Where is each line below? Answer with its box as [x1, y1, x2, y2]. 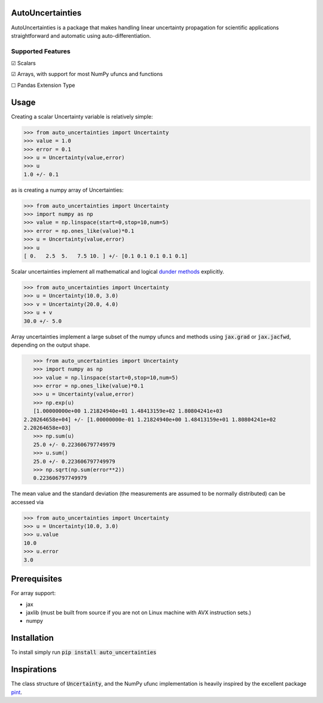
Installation [11, 633, 54, 643]
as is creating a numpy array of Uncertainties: [11, 186, 124, 193]
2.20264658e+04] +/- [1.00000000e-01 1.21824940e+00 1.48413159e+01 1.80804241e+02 [23, 416, 276, 423]
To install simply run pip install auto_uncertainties [11, 649, 157, 656]
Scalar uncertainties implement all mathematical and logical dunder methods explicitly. [11, 268, 224, 275]
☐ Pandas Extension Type [11, 81, 75, 89]
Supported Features [11, 47, 71, 55]
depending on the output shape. [11, 341, 90, 349]
